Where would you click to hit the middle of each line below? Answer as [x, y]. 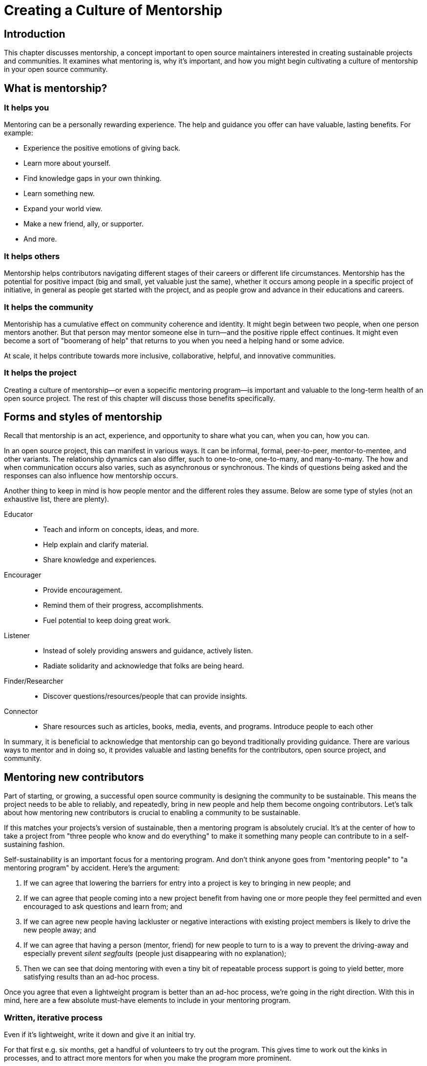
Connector [21, 711]
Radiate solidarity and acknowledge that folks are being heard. [144, 666]
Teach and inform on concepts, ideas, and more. [121, 530]
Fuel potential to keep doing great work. [107, 621]
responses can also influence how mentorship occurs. [91, 476]
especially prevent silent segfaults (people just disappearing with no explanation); [155, 954]
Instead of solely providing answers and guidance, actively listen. [148, 651]
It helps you [27, 108]
